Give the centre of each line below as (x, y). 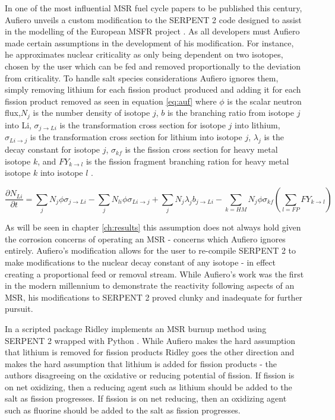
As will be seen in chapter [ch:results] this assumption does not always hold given (153, 227)
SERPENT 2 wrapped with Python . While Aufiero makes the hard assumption (150, 340)
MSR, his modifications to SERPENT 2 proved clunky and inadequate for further (154, 297)
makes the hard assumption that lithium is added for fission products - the (141, 363)
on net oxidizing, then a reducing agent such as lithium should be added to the (148, 386)
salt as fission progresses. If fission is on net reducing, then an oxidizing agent (146, 398)
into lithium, (257, 124)
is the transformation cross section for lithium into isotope (136, 137)
